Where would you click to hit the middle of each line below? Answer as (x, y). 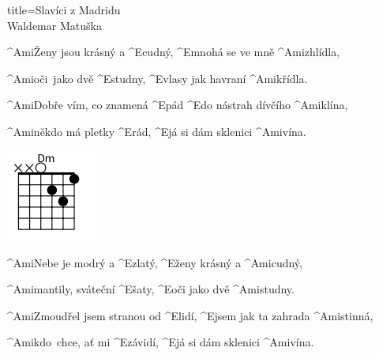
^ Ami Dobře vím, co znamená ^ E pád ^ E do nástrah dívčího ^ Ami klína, (178, 105)
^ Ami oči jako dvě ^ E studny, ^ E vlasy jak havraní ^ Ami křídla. (158, 78)
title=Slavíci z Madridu (64, 9)
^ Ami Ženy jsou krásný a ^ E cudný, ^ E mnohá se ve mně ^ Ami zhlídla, (174, 52)
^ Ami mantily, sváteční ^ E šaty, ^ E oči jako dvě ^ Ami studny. (151, 289)
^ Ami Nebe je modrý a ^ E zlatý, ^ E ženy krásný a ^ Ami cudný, (155, 262)
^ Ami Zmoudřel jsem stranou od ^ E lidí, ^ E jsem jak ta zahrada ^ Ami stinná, (190, 315)
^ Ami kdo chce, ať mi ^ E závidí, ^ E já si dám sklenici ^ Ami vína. (161, 342)
